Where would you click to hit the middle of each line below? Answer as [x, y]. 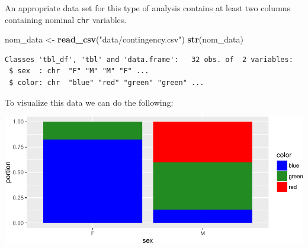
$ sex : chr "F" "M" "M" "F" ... [79, 71]
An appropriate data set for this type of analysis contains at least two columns [148, 8]
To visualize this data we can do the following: [89, 102]
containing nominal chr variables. [66, 19]
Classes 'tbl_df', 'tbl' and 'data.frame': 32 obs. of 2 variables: [149, 59]
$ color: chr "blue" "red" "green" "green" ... [107, 83]
